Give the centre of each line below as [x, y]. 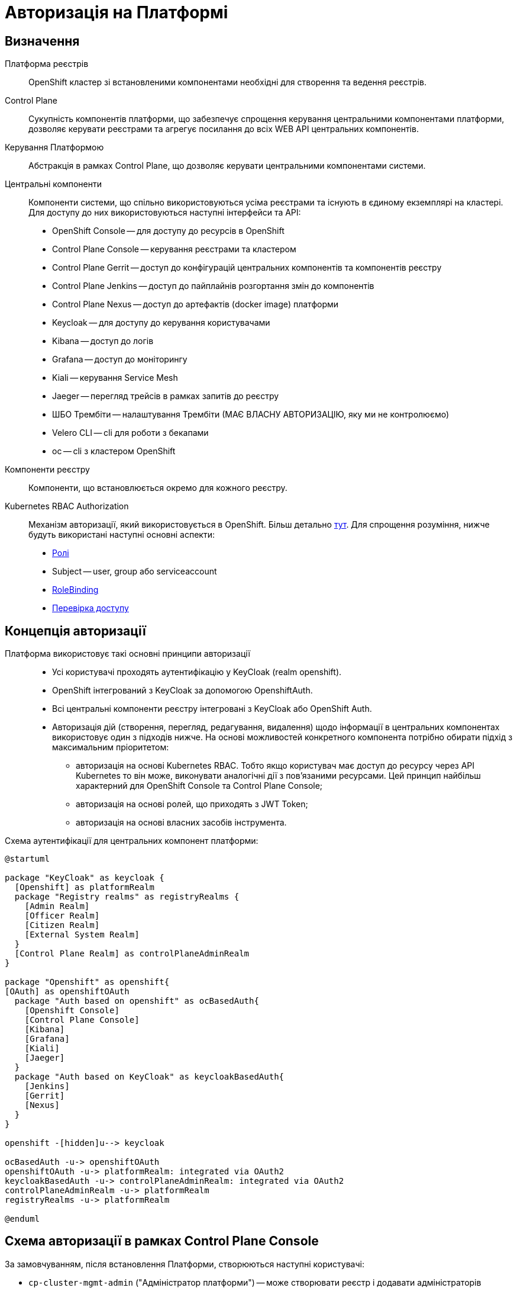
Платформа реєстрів [47, 64]
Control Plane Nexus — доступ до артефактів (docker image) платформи [196, 304]
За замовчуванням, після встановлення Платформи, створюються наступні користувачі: [185, 1264]
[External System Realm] [82, 935]
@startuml [27, 859]
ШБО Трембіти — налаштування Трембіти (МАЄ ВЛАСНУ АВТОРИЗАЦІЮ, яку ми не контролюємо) [251, 415]
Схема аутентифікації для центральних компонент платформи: [132, 841]
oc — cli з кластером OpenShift [114, 451]
